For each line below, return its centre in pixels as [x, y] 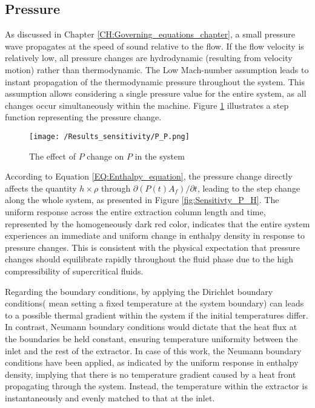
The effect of [52, 156]
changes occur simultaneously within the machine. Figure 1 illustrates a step [147, 105]
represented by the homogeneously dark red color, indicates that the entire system [157, 223]
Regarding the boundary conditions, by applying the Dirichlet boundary [139, 291]
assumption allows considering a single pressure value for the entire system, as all [156, 93]
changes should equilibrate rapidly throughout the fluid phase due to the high [149, 259]
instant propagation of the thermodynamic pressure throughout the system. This [155, 81]
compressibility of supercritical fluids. [74, 270]
